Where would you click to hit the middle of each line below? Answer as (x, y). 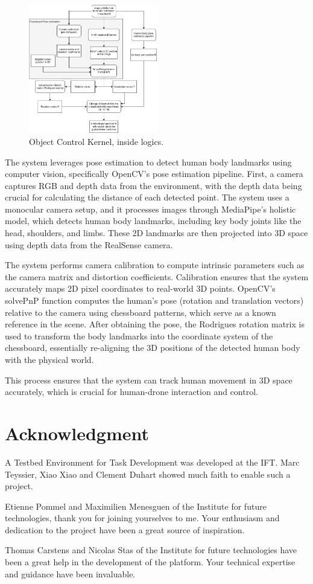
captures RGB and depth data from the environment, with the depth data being (153, 185)
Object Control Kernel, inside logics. (96, 141)
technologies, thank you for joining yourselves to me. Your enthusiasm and (142, 518)
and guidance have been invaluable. (70, 573)
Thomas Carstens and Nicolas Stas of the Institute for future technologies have (151, 550)
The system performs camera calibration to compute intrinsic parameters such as (155, 265)
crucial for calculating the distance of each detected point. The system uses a (147, 197)
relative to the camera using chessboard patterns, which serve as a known (141, 312)
